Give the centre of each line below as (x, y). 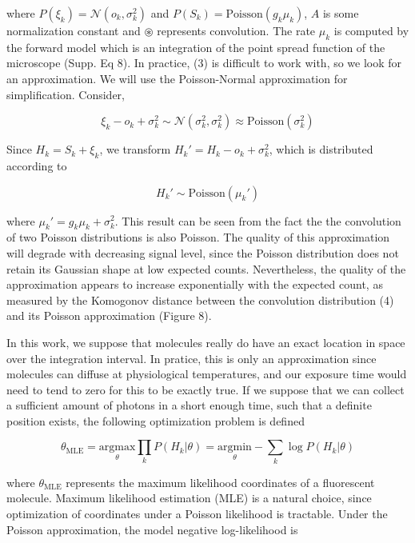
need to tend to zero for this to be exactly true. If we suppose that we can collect (206, 389)
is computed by (371, 30)
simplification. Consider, (66, 94)
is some (341, 13)
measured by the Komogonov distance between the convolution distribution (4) (200, 299)
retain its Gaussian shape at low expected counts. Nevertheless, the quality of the (206, 268)
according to (37, 165)
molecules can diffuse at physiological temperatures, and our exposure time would (207, 374)
